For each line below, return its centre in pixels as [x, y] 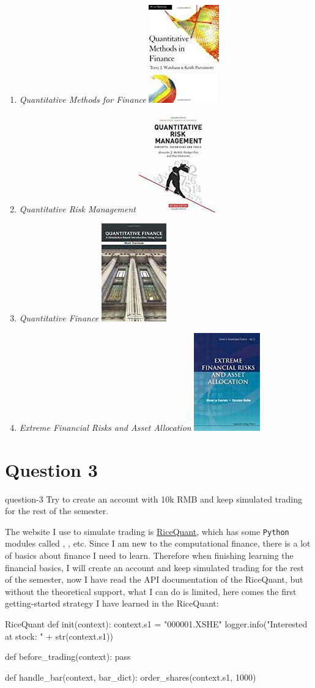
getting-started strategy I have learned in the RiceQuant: [112, 603]
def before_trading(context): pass [68, 656]
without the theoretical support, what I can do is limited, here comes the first [151, 591]
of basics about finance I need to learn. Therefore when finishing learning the [149, 555]
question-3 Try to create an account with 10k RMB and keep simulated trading [154, 499]
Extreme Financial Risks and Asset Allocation [105, 427]
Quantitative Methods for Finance [83, 99]
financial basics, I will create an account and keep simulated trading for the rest [154, 567]
